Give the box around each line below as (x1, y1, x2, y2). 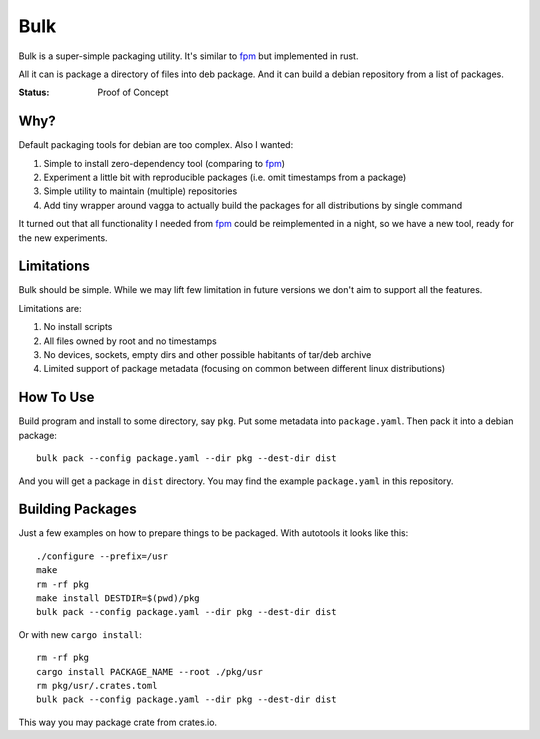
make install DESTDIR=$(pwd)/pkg (36, 592, 200, 604)
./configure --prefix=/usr (36, 550, 169, 562)
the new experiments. (18, 231, 109, 244)
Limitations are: (18, 302, 82, 314)
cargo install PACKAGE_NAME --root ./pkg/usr (36, 666, 264, 677)
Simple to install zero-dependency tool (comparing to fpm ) (43, 157, 285, 169)
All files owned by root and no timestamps (43, 335, 217, 347)
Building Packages (18, 501, 137, 518)
